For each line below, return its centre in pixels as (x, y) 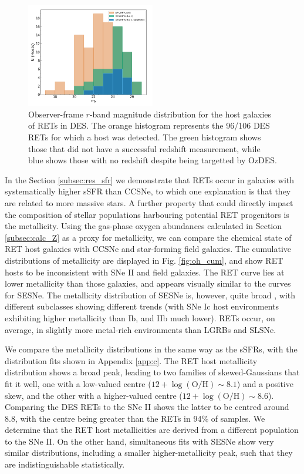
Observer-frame (56, 114)
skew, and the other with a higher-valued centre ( (94, 395)
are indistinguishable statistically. (65, 464)
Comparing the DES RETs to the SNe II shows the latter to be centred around (147, 407)
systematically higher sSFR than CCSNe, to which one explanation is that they (148, 191)
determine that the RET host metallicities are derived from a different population (152, 430)
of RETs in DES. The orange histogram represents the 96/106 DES (149, 125)
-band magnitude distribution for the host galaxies (180, 114)
